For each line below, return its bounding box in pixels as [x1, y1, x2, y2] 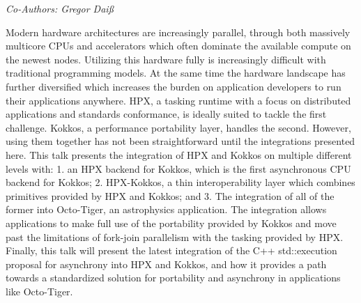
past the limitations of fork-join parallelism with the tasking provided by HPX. [6, 229, 344, 244]
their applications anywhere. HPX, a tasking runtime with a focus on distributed [6, 93, 351, 107]
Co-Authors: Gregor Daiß [6, 1, 114, 15]
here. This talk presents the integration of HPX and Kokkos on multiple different [6, 147, 352, 162]
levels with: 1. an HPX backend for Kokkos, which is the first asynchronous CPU [6, 161, 351, 176]
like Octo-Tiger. [6, 283, 73, 298]
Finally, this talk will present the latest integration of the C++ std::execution [6, 243, 337, 258]
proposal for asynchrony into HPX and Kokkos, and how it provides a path [6, 256, 327, 271]
